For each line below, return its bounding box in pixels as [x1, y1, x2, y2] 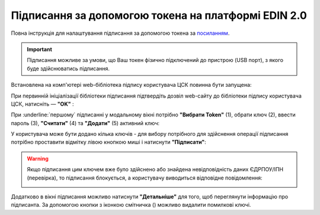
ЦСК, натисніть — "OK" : [11, 100, 74, 107]
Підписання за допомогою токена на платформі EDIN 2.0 [11, 9, 308, 22]
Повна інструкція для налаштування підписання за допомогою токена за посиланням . [11, 30, 230, 37]
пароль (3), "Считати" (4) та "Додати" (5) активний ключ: [11, 119, 160, 126]
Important [27, 45, 53, 53]
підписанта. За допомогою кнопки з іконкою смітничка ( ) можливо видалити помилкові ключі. [11, 201, 251, 209]
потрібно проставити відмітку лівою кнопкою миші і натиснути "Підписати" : [11, 139, 207, 146]
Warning [27, 155, 49, 162]
